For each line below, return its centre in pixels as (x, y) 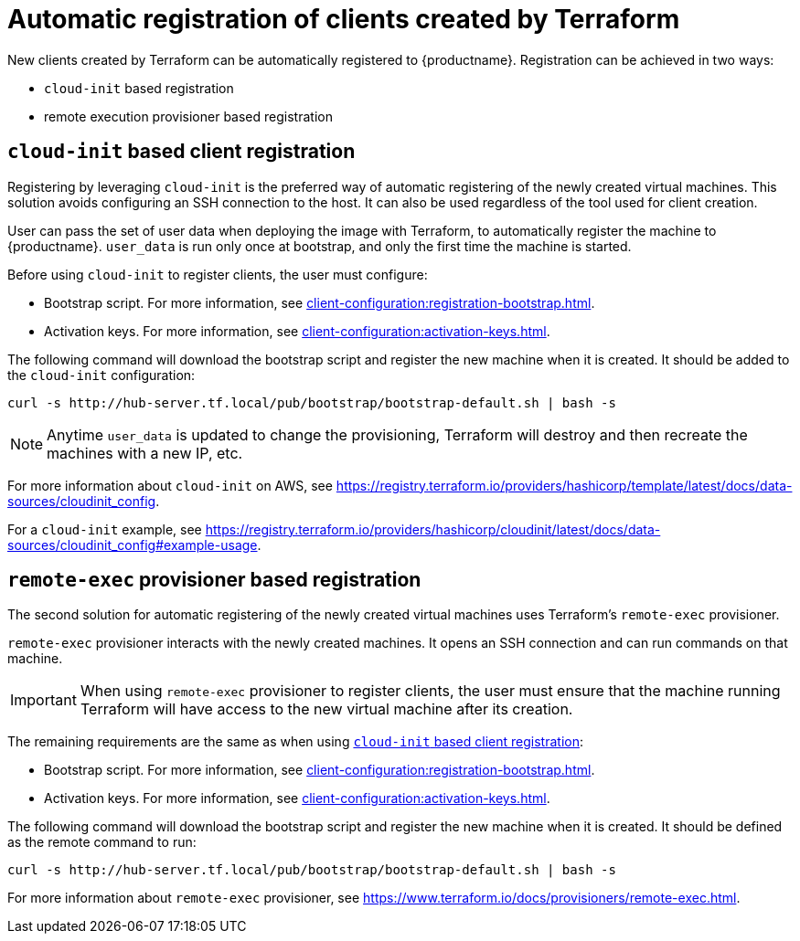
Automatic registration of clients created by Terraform (344, 19)
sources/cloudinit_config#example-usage (133, 545)
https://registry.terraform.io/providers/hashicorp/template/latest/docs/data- (564, 485)
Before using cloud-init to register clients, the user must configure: (218, 274)
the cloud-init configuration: (101, 375)
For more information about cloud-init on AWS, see (170, 485)
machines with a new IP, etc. (145, 453)
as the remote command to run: (102, 842)
